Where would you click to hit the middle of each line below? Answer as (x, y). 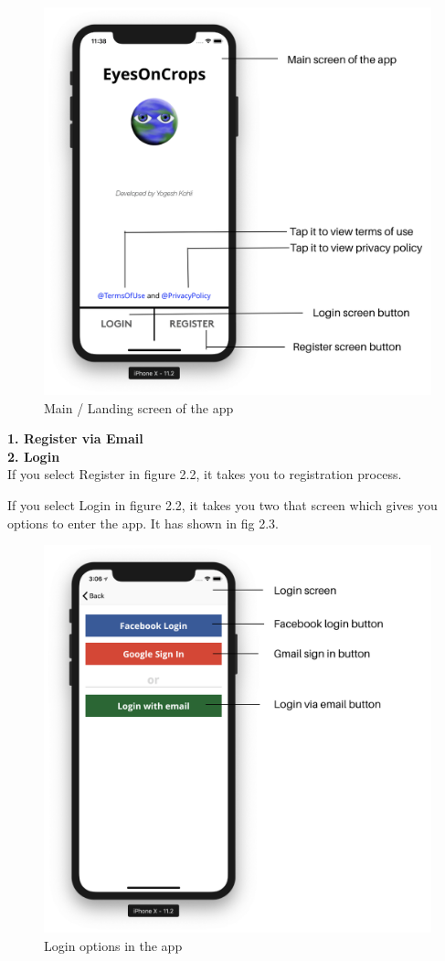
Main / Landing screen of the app (139, 407)
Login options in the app (113, 945)
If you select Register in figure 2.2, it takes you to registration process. (205, 474)
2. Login (34, 456)
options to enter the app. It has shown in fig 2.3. (143, 523)
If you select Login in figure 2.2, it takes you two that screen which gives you (222, 504)
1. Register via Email (75, 438)
